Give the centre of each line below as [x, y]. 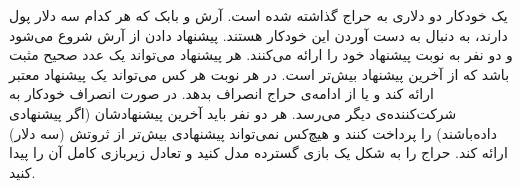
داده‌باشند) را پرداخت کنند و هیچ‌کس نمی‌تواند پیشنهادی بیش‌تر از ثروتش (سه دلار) [253, 132]
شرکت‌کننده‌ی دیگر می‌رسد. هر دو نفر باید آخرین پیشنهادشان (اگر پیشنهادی [233, 112]
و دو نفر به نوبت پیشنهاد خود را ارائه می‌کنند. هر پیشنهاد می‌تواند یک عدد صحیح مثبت [261, 54]
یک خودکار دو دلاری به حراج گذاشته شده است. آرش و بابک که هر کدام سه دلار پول [258, 15]
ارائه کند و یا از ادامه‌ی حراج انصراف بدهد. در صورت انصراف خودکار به [221, 93]
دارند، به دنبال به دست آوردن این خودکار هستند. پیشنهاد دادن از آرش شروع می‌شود [258, 34]
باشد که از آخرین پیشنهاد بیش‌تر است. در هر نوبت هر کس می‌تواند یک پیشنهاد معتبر [259, 73]
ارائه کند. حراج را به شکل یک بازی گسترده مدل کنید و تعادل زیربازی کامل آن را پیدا [258, 152]
